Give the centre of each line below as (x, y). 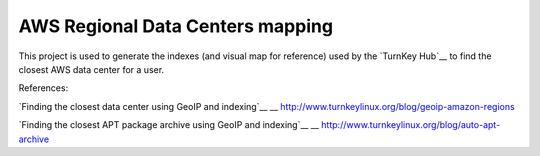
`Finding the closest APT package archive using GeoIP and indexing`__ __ (169, 125)
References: (43, 88)
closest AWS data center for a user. (91, 69)
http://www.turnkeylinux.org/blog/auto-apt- (411, 125)
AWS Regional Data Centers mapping (176, 26)
